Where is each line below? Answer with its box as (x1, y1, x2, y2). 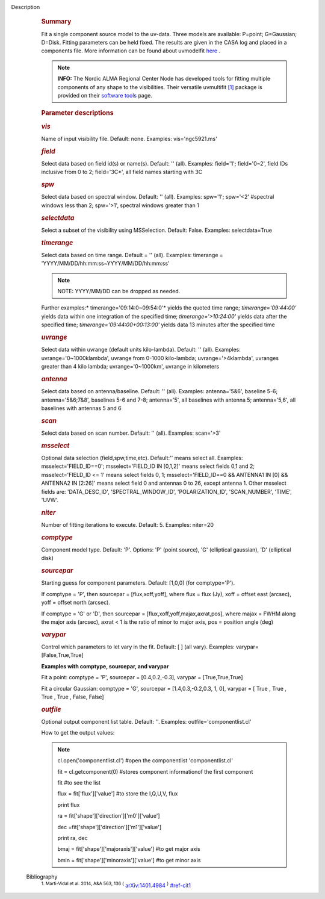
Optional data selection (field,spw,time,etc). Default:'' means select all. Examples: (41, 454, 243, 461)
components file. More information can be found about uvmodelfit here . (41, 47, 221, 54)
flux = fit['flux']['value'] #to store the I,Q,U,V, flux (57, 790, 178, 797)
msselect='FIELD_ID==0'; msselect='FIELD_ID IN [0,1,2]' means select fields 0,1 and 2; (41, 462, 255, 470)
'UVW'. (41, 496, 59, 503)
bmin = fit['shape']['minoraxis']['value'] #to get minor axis (57, 856, 201, 863)
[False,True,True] (41, 652, 84, 659)
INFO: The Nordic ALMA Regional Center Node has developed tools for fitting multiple (57, 75, 271, 82)
